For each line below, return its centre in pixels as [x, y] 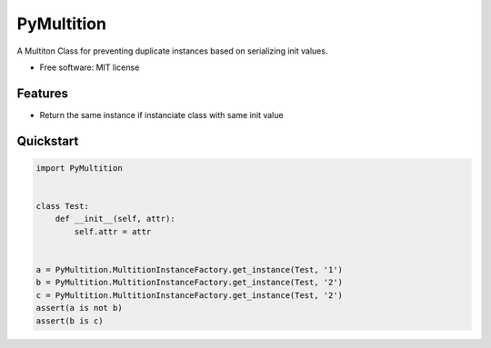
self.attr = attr [113, 231]
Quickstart [48, 141]
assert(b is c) [70, 321]
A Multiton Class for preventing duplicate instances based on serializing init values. [172, 51]
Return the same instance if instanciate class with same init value [161, 114]
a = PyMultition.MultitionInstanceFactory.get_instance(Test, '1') [190, 269]
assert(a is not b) [79, 308]
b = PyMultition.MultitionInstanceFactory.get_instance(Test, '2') [190, 283]
